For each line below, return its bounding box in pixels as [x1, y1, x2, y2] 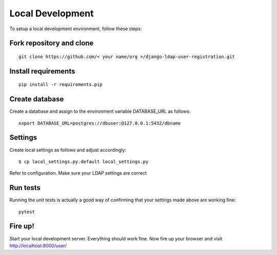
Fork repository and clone [9, 39, 94, 48]
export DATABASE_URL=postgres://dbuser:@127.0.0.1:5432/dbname [18, 120, 181, 126]
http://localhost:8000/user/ [9, 242, 67, 248]
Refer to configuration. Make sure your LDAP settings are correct [9, 170, 147, 176]
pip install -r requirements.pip [18, 82, 103, 88]
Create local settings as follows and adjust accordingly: [9, 146, 127, 153]
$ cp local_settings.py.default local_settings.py [18, 159, 149, 164]
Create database [9, 95, 64, 103]
